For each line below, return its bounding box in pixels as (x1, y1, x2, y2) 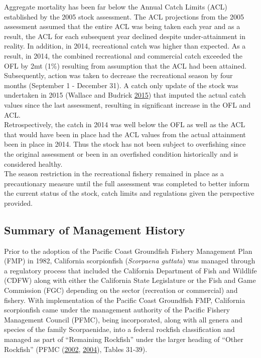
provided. (4, 197, 33, 208)
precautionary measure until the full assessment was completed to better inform (4, 178, 249, 188)
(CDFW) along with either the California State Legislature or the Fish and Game (4, 275, 256, 285)
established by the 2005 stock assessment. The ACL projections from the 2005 (4, 11, 244, 22)
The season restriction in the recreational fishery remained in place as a (4, 168, 224, 179)
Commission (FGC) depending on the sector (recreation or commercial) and (4, 285, 238, 295)
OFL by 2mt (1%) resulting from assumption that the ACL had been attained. (4, 60, 247, 71)
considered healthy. (4, 158, 63, 169)
